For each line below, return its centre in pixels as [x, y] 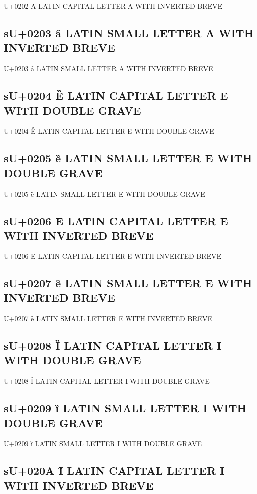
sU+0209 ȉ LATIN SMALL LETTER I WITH [125, 408]
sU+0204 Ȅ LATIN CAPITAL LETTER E [116, 96]
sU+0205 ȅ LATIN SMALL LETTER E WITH [128, 158]
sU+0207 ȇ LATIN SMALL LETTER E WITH [128, 283]
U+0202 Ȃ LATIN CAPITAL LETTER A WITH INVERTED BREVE [113, 6]
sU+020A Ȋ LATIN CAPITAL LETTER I [114, 470]
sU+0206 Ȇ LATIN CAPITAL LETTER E [116, 220]
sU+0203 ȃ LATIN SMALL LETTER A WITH [129, 33]
